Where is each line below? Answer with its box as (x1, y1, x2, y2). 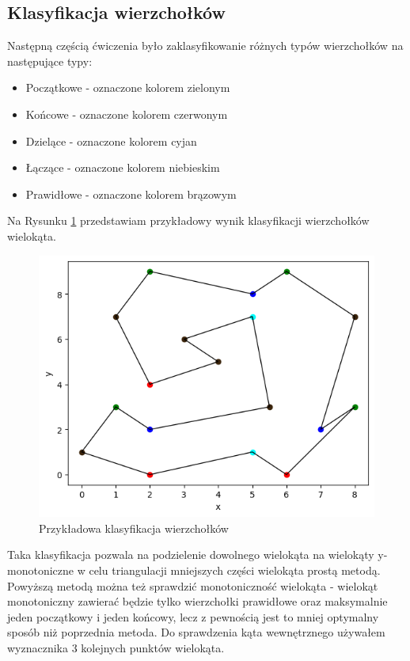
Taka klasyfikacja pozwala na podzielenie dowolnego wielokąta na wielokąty (7, 546, 374, 563)
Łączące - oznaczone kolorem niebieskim (25, 159, 220, 176)
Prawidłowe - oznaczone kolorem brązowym (25, 185, 237, 202)
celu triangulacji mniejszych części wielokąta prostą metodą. (89, 561, 381, 578)
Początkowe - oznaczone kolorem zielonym (25, 79, 230, 96)
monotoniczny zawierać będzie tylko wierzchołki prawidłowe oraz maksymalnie (7, 593, 388, 610)
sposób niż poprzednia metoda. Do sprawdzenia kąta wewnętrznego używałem (7, 624, 385, 640)
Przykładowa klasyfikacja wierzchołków (39, 519, 229, 536)
